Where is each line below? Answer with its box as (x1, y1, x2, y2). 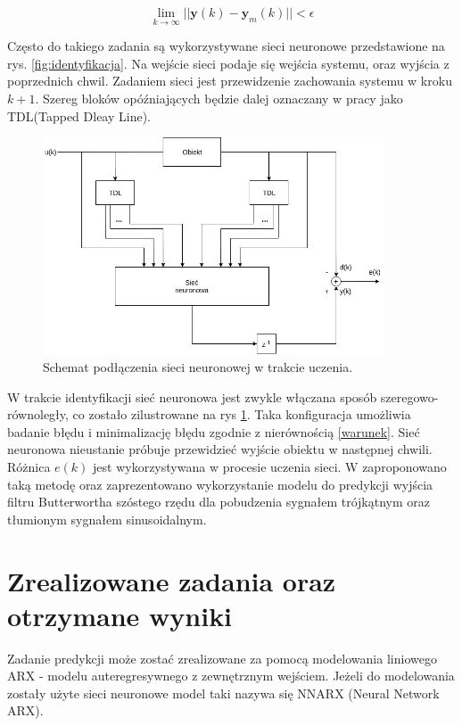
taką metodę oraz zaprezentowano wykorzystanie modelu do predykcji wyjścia (7, 474, 433, 493)
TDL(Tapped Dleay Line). (7, 106, 152, 125)
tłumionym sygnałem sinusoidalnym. (7, 509, 207, 528)
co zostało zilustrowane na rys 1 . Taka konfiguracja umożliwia (72, 405, 411, 424)
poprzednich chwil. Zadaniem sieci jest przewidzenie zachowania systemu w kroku (7, 71, 452, 90)
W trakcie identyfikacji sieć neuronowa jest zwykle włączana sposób (7, 387, 377, 406)
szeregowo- (380, 387, 439, 406)
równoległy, (7, 405, 69, 424)
